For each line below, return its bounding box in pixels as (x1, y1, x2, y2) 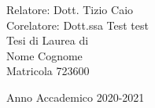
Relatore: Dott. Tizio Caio (6, 2, 134, 17)
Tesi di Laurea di (6, 32, 89, 49)
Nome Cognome (6, 47, 83, 63)
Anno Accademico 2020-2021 (6, 88, 145, 105)
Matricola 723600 (6, 63, 90, 79)
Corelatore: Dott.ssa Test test (6, 16, 149, 33)
